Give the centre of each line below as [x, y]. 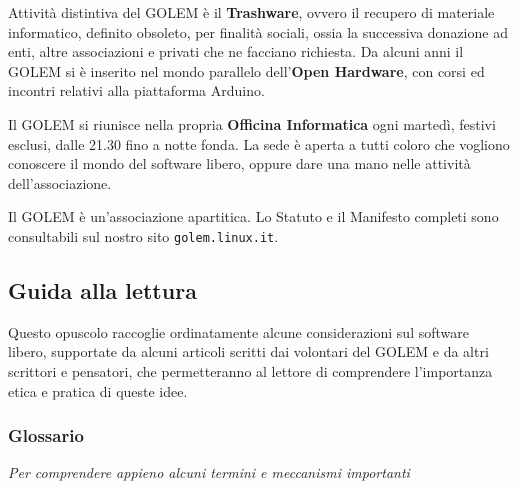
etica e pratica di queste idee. [98, 390]
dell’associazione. [60, 182]
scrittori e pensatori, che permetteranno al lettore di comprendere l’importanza [250, 370]
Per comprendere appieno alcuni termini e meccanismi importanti [209, 472]
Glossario [46, 435]
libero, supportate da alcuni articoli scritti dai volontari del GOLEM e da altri [248, 351]
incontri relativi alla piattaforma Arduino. [136, 90]
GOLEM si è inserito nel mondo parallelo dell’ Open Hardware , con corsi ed [246, 70]
